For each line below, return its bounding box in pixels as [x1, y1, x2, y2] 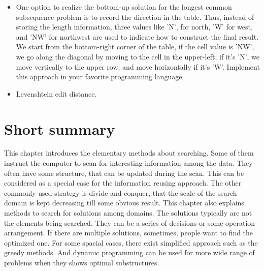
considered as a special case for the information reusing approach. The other [4, 177, 242, 188]
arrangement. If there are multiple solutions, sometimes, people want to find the [4, 227, 253, 238]
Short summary [4, 118, 115, 139]
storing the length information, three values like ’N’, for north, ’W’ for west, [16, 21, 253, 32]
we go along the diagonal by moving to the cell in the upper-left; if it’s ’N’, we [16, 51, 260, 62]
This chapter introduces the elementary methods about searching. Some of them [4, 147, 254, 158]
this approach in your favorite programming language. [16, 71, 184, 82]
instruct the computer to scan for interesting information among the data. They [4, 158, 253, 168]
